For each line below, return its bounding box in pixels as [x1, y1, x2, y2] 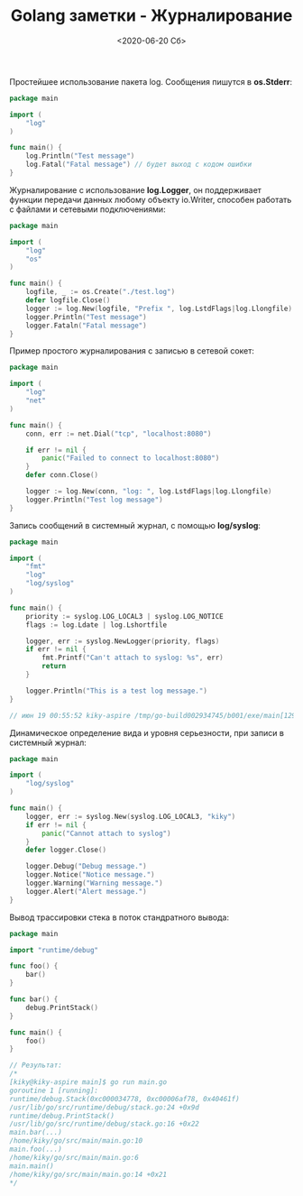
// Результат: [9, 1061, 63, 1070]
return [41, 662, 67, 671]
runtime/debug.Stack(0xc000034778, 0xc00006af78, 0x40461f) [9, 1094, 241, 1103]
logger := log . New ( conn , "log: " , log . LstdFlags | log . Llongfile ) [25, 487, 272, 496]
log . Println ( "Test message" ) [25, 152, 135, 161]
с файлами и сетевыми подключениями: [9, 204, 166, 215]
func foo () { [9, 961, 59, 971]
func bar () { [9, 995, 59, 1004]
